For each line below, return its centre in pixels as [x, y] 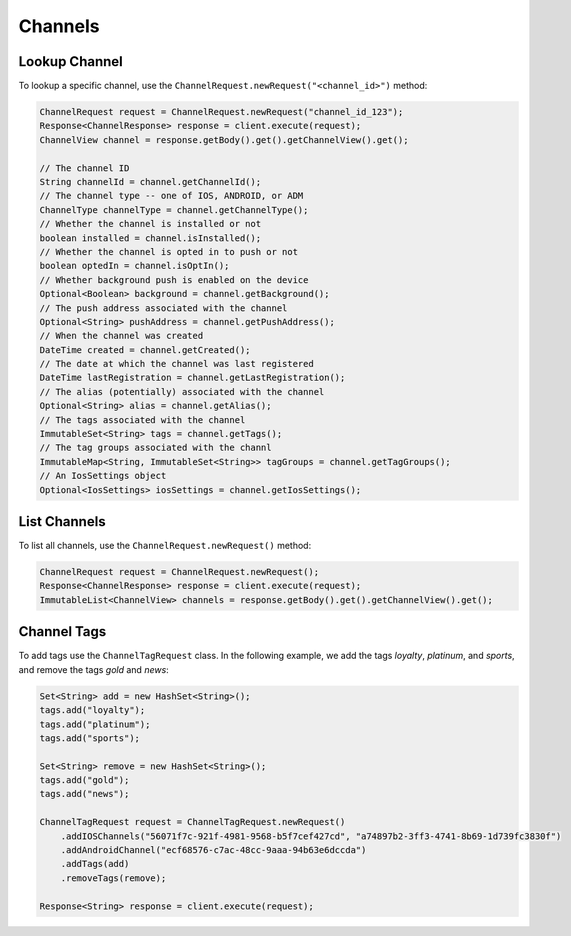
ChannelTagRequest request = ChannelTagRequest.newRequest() [192, 822]
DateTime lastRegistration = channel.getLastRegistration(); [192, 378]
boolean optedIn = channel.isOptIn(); [134, 266]
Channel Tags [62, 631]
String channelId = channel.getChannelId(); [150, 181]
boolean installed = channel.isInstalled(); [150, 238]
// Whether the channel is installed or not [150, 224]
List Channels [62, 521]
